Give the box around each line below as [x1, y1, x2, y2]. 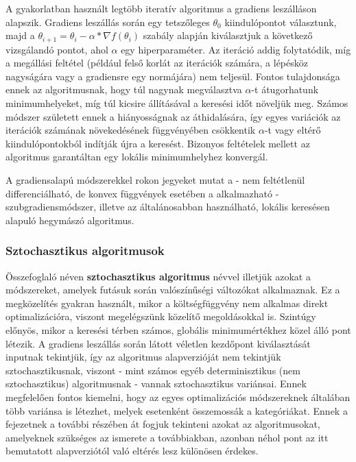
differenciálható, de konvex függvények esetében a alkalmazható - [5, 186, 279, 200]
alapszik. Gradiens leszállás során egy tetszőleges [5, 14, 210, 29]
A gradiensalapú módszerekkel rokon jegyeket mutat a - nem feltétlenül [5, 172, 305, 186]
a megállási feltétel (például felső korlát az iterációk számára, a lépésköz [5, 56, 308, 70]
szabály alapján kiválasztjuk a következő [143, 28, 313, 42]
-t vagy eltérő [264, 123, 321, 137]
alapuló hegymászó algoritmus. [5, 212, 134, 227]
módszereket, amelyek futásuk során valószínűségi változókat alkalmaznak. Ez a [5, 282, 340, 297]
